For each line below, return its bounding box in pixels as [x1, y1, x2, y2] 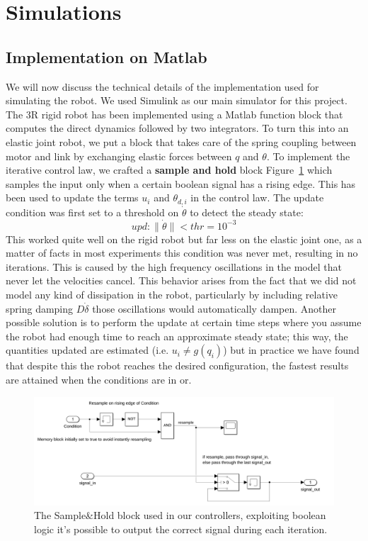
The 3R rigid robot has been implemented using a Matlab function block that [6, 106, 343, 121]
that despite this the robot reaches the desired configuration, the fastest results [6, 358, 349, 373]
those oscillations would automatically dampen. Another [92, 301, 337, 316]
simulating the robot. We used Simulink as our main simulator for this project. [6, 93, 347, 108]
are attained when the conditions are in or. [6, 372, 192, 386]
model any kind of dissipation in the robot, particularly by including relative [6, 286, 338, 301]
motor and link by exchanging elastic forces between [6, 148, 232, 163]
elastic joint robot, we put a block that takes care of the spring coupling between [6, 134, 357, 149]
